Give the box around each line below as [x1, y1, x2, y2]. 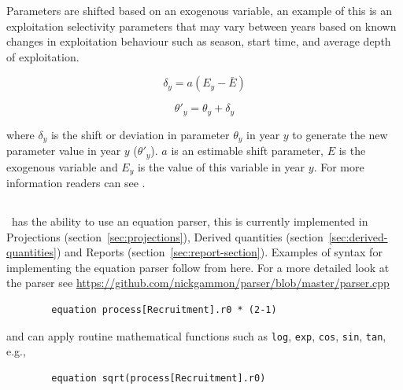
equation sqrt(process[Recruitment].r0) [51, 372, 266, 384]
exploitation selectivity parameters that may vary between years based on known [6, 17, 397, 34]
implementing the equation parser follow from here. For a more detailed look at [6, 259, 390, 275]
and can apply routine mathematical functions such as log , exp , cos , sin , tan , [6, 327, 386, 344]
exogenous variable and [6, 158, 118, 175]
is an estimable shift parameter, [171, 142, 324, 159]
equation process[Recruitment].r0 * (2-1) [51, 304, 277, 316]
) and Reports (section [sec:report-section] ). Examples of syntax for [56, 244, 383, 260]
